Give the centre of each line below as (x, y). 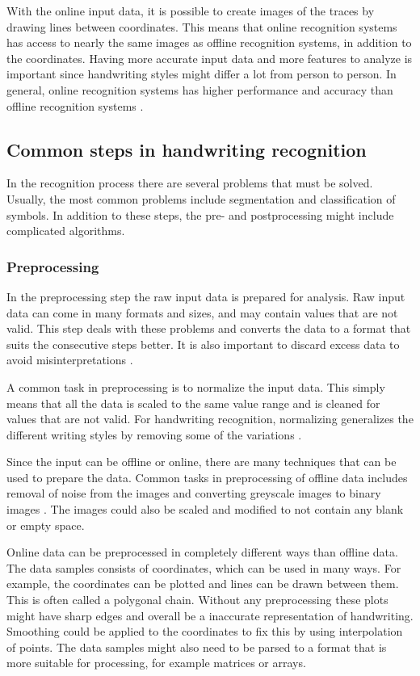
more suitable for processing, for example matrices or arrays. (156, 663)
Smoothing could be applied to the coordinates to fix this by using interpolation (205, 631)
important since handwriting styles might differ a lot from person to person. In (202, 74)
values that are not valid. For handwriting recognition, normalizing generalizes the (210, 419)
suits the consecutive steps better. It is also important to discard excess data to (203, 344)
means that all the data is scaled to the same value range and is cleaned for (193, 403)
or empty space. (46, 525)
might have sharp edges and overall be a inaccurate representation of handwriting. (210, 615)
